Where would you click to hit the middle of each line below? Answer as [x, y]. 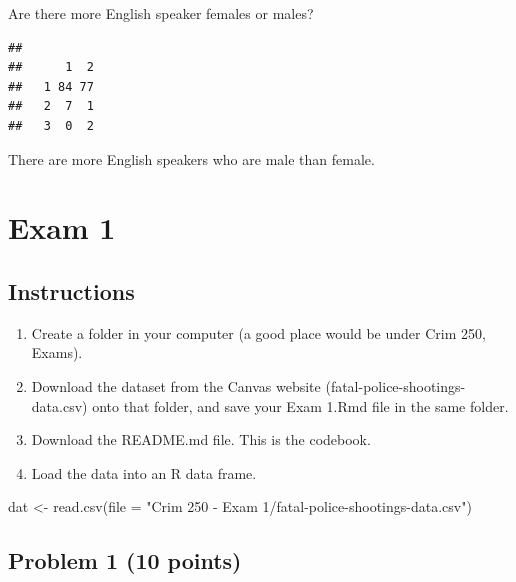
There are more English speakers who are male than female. [191, 158]
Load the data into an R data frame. [144, 472]
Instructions [71, 290]
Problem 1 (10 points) [125, 560]
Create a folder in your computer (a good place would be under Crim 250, [258, 332]
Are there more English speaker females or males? [161, 13]
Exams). [57, 352]
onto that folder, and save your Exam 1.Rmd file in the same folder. [300, 405]
